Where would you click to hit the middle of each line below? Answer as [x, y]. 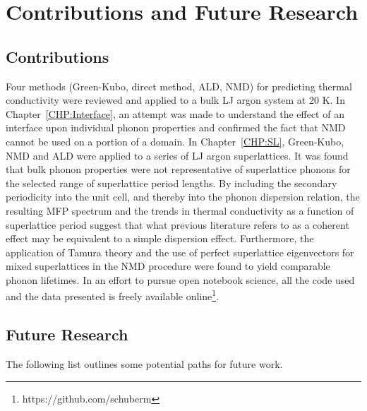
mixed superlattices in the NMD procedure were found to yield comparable [168, 266]
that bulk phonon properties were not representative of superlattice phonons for [178, 169]
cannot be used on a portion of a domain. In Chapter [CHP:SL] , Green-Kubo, [175, 141]
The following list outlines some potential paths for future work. [144, 363]
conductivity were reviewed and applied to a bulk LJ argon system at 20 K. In [175, 100]
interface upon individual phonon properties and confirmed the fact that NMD [176, 127]
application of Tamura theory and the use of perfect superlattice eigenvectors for [180, 252]
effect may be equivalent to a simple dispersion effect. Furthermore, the [160, 238]
